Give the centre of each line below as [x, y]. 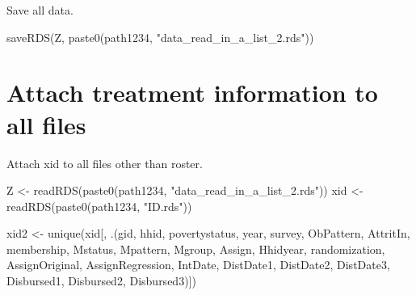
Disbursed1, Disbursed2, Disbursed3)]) [101, 281]
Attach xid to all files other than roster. [105, 163]
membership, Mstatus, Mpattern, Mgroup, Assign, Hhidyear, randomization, [196, 249]
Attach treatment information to [192, 93]
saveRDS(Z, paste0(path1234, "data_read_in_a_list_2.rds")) [160, 37]
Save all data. [40, 10]
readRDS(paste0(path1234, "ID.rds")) [99, 206]
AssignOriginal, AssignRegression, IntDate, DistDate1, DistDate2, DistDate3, [198, 265]
